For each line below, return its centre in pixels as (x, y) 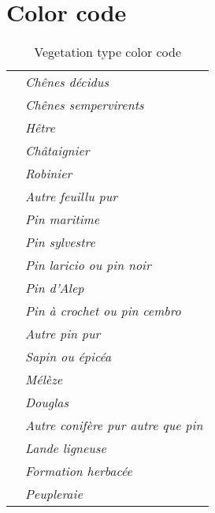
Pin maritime (63, 219)
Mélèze (44, 380)
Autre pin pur (63, 334)
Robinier (49, 174)
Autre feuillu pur (72, 197)
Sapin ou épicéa (69, 357)
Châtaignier (57, 151)
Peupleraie (54, 494)
